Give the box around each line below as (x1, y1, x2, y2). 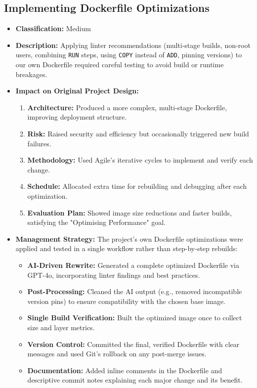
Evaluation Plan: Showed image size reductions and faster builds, (27, 207, 232, 217)
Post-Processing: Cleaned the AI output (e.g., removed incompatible (27, 286, 242, 297)
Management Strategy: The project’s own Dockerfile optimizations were (15, 233, 243, 244)
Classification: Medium (15, 23, 91, 34)
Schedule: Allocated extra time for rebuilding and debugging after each (27, 181, 247, 191)
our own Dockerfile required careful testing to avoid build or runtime (15, 59, 224, 70)
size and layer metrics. (27, 322, 95, 332)
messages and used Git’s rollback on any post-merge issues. (27, 348, 207, 359)
